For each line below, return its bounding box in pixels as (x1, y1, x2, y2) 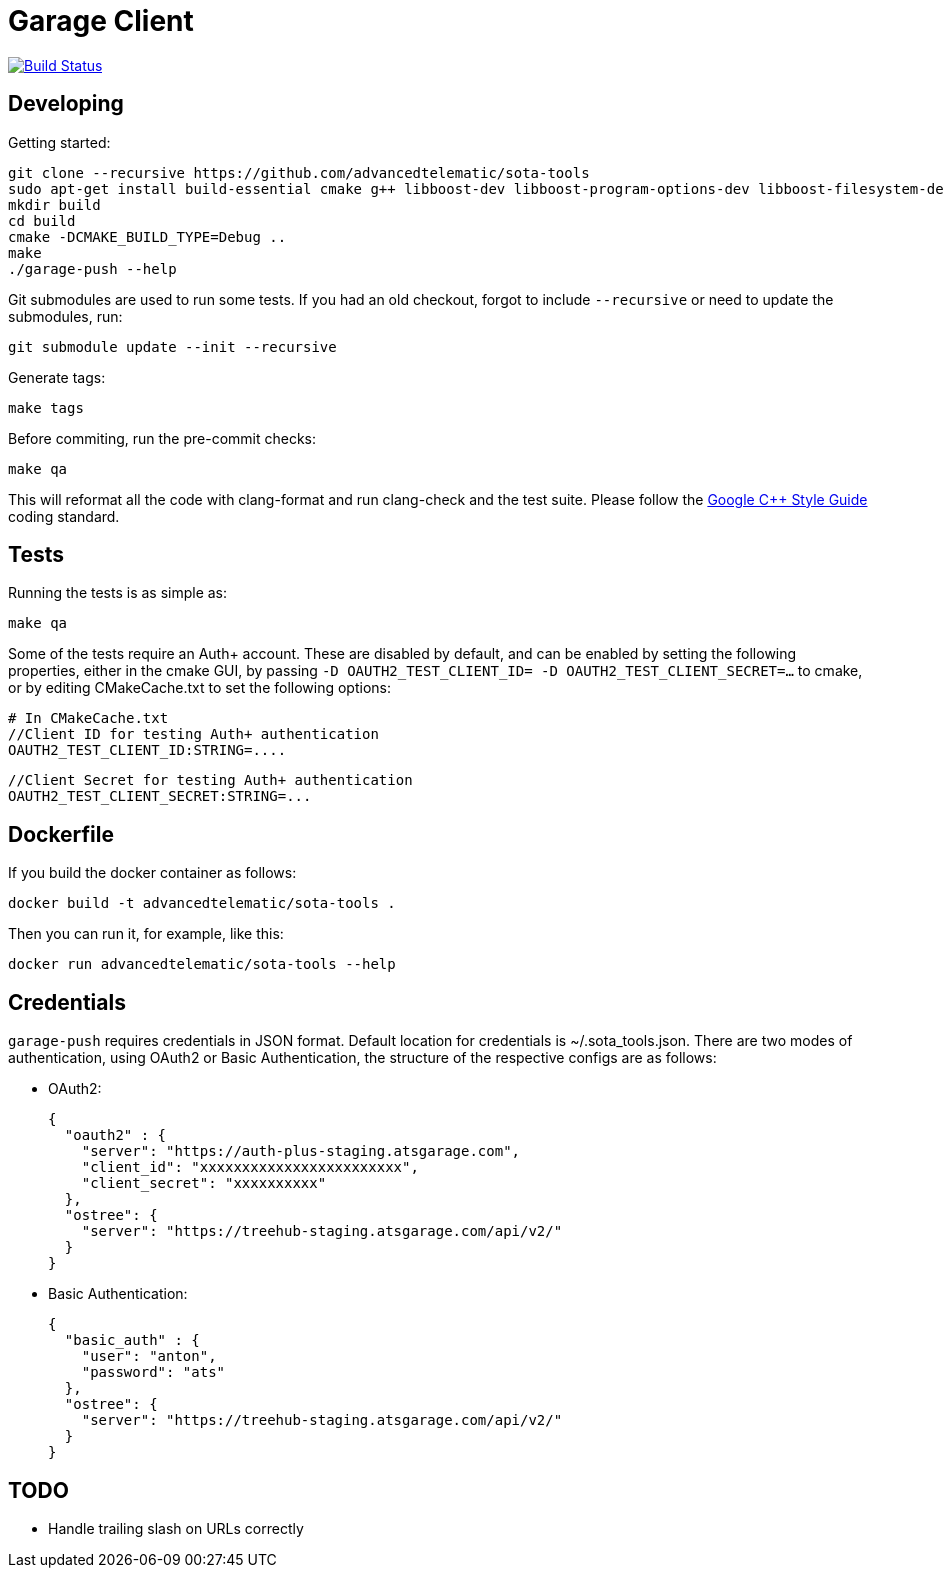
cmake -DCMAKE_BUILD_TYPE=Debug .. (8, 228, 287, 245)
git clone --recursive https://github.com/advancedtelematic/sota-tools (8, 164, 590, 181)
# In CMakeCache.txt (8, 710, 169, 727)
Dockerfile (8, 821, 115, 847)
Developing (8, 91, 124, 117)
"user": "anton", (81, 1348, 217, 1365)
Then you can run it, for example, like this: (8, 925, 284, 943)
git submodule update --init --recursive (8, 338, 337, 355)
